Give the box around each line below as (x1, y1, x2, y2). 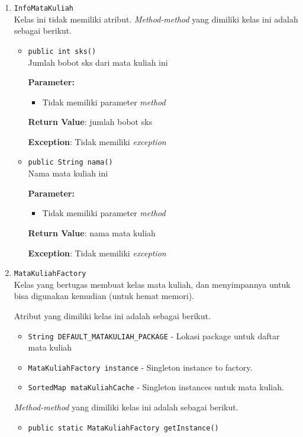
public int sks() (28, 47, 96, 56)
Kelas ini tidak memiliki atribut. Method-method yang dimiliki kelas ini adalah (14, 12, 298, 25)
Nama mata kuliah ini (28, 167, 108, 179)
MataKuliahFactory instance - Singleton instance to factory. (28, 361, 253, 373)
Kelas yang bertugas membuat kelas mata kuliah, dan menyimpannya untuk (14, 278, 291, 290)
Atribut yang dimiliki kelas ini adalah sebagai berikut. (14, 309, 211, 322)
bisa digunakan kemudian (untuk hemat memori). (14, 290, 195, 302)
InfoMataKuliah (14, 4, 74, 12)
